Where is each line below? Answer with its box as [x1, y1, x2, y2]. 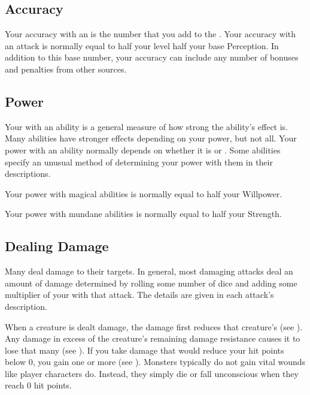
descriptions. [5, 167, 51, 180]
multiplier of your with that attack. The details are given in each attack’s [5, 288, 274, 301]
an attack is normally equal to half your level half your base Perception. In [5, 39, 279, 52]
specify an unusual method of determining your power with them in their [5, 155, 273, 168]
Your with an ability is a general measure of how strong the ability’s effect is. [5, 120, 288, 132]
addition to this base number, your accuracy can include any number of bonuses [5, 51, 299, 64]
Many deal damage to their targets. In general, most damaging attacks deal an [5, 265, 293, 278]
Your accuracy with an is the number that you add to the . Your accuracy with [5, 28, 296, 40]
